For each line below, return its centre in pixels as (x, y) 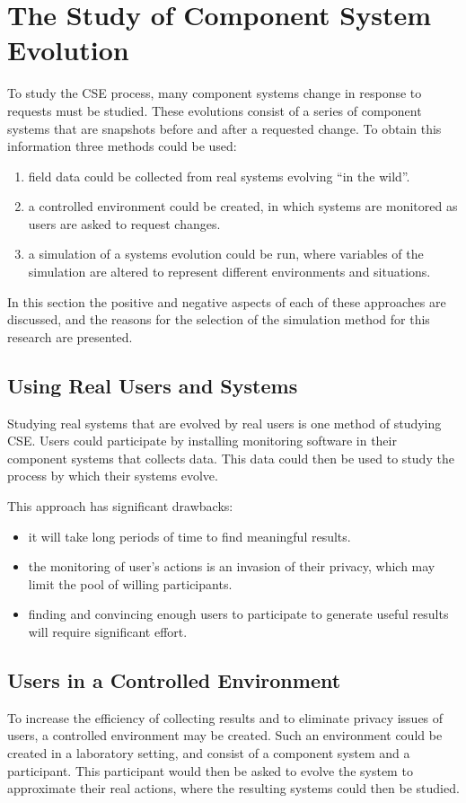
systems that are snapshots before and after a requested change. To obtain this (224, 128)
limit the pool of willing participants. (130, 583)
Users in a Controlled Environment (174, 679)
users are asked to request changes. (124, 223)
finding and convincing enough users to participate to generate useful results (238, 614)
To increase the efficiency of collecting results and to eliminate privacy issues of (225, 717)
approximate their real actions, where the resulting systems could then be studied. (233, 788)
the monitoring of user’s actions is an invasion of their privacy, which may (232, 566)
